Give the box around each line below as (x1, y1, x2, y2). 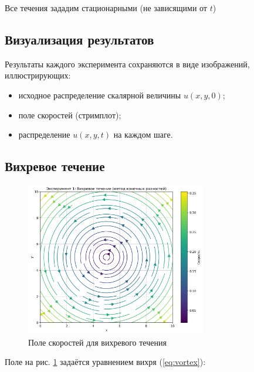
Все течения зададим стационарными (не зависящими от (5, 2, 207, 13)
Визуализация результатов (5, 30, 154, 48)
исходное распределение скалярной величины (18, 88, 181, 101)
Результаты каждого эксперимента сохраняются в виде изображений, (5, 57, 250, 70)
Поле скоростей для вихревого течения (28, 336, 167, 348)
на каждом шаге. (113, 128, 173, 141)
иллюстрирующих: (5, 69, 71, 81)
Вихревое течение (5, 157, 105, 175)
